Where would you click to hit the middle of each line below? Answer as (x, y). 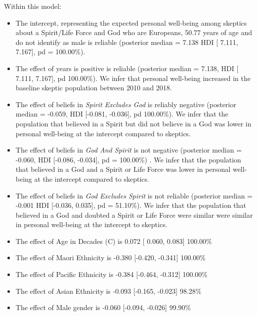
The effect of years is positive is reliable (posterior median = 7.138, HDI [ (127, 68)
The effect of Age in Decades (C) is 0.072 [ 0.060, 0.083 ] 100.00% (114, 241)
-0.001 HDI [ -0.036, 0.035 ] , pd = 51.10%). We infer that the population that (131, 205)
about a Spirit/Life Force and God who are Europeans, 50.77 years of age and (134, 32)
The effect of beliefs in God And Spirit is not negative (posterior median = (129, 150)
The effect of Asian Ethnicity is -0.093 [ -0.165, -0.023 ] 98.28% (108, 291)
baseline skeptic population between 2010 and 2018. (94, 88)
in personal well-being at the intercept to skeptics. (91, 224)
